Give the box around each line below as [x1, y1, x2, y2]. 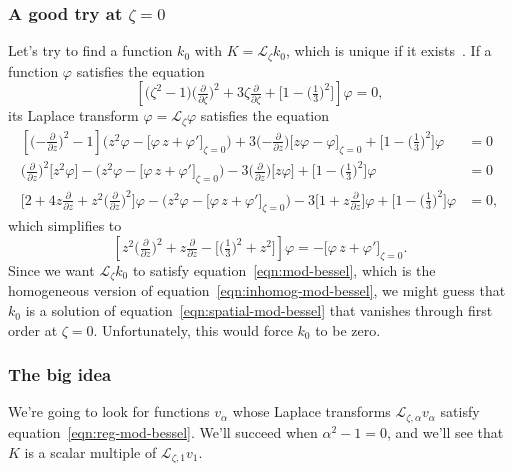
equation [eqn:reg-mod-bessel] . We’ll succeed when [8, 421, 318, 442]
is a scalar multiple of [24, 441, 157, 462]
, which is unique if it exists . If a [286, 40, 492, 61]
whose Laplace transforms [232, 401, 391, 422]
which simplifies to [8, 215, 122, 236]
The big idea [8, 362, 112, 387]
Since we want [8, 260, 95, 280]
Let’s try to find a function [8, 40, 173, 61]
